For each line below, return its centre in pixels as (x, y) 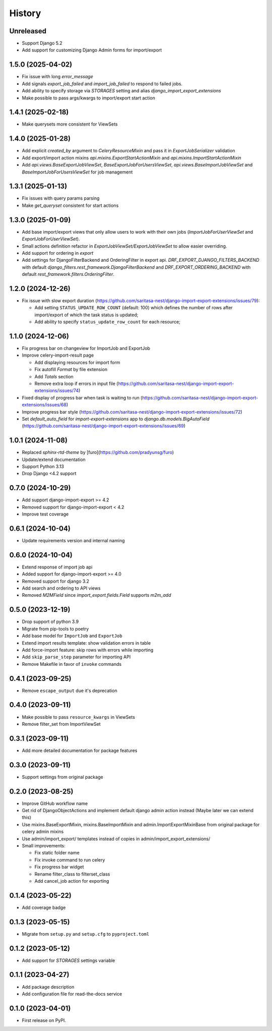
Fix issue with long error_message (57, 77)
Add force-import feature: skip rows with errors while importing (88, 650)
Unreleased (28, 31)
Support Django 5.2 (42, 43)
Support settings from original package (62, 777)
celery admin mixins (43, 832)
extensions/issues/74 (57, 390)
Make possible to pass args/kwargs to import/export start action (89, 98)
